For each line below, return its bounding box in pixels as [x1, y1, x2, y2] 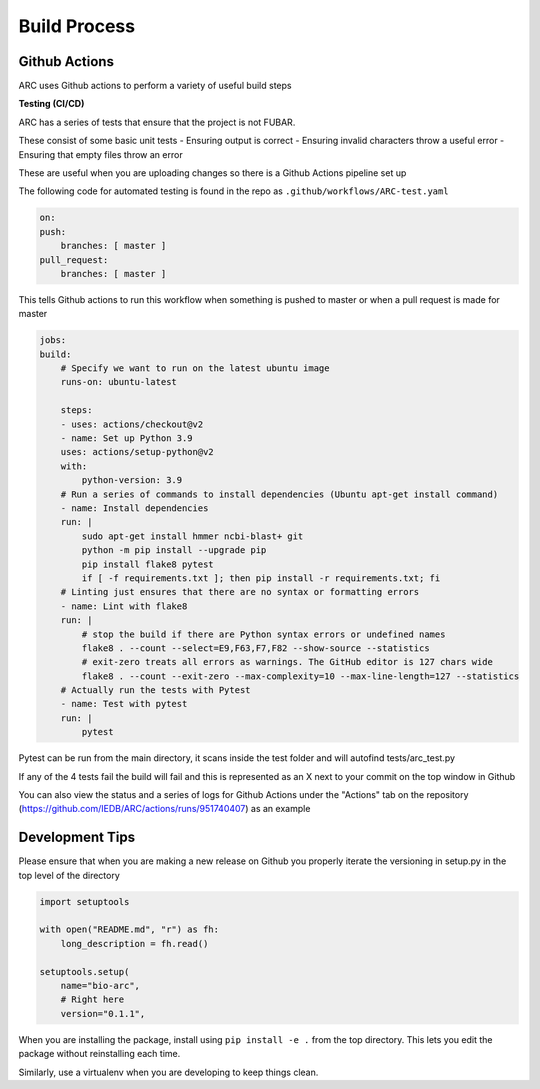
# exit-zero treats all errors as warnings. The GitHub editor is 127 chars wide [81, 656, 494, 668]
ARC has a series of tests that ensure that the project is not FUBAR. [18, 116, 296, 128]
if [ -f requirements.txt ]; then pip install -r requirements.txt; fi [81, 572, 441, 584]
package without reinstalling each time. [18, 1048, 181, 1060]
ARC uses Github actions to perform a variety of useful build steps [18, 80, 292, 92]
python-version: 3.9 [81, 475, 183, 486]
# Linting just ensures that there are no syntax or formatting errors [60, 586, 420, 598]
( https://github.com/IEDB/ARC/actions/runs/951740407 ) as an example [18, 803, 311, 815]
